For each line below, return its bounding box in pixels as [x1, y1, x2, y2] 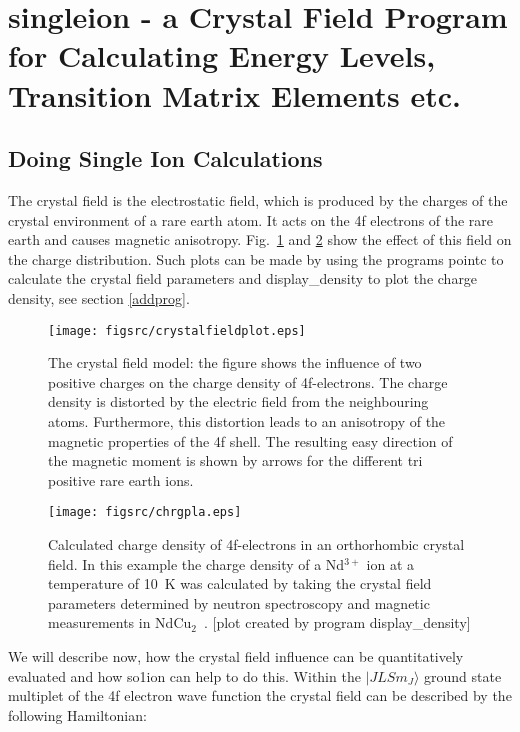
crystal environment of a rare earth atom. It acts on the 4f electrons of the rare [8, 209, 494, 230]
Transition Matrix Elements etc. [8, 74, 461, 115]
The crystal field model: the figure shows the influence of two [48, 352, 422, 373]
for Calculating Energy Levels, [8, 35, 436, 76]
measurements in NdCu [48, 612, 192, 633]
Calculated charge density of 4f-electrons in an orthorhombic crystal [48, 533, 465, 554]
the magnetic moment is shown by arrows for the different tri [48, 450, 423, 471]
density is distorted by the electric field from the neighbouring [48, 391, 429, 412]
